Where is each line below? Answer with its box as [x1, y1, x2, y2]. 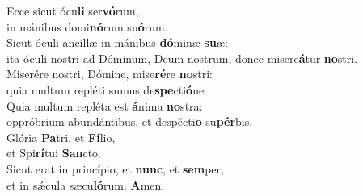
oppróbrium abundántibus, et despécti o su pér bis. [6, 113, 253, 130]
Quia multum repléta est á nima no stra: [6, 97, 203, 114]
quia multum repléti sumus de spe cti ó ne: [6, 81, 208, 98]
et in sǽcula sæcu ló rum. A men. [6, 176, 165, 193]
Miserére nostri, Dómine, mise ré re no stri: [6, 65, 213, 82]
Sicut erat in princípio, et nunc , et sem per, [6, 160, 224, 177]
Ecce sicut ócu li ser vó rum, [6, 2, 139, 19]
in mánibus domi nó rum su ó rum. [6, 18, 168, 35]
